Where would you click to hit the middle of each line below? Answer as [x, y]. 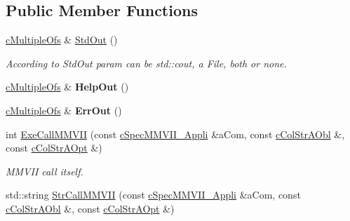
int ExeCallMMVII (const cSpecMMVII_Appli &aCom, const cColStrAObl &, [175, 134]
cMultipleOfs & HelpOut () [67, 87]
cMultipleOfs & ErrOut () [64, 110]
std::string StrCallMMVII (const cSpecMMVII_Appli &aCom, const [153, 195]
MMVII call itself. [45, 171]
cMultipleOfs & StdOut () [62, 40]
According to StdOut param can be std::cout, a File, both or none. [146, 63]
